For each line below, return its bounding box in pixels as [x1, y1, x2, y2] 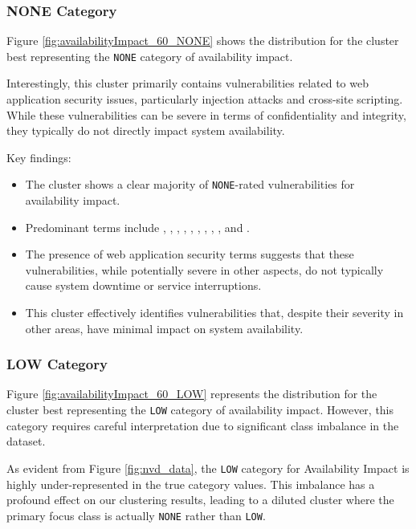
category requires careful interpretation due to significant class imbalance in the [6, 417, 399, 433]
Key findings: [6, 149, 71, 165]
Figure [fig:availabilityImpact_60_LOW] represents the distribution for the [6, 385, 377, 402]
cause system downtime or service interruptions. [25, 277, 262, 294]
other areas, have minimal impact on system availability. [25, 319, 304, 336]
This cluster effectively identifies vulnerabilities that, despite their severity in [25, 304, 404, 321]
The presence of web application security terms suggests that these [25, 246, 354, 262]
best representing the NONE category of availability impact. [6, 47, 293, 64]
